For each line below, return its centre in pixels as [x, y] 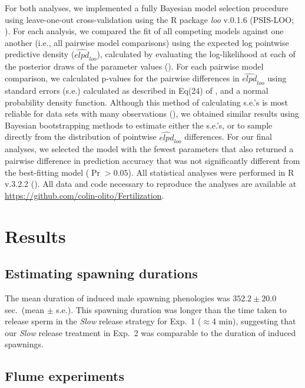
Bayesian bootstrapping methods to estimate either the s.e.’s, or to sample [139, 125]
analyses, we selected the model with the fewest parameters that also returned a [149, 149]
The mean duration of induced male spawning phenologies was [117, 297]
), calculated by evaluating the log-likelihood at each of [196, 54]
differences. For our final [228, 137]
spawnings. [24, 344]
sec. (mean [24, 309]
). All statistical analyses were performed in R [211, 172]
